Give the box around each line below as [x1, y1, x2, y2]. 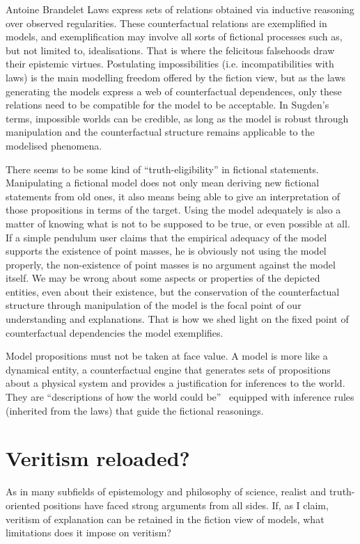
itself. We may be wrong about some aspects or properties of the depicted [6, 271, 320, 285]
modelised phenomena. [6, 138, 102, 152]
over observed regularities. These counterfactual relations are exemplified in [6, 15, 327, 30]
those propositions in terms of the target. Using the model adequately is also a [6, 202, 341, 217]
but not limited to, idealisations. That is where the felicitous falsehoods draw [6, 42, 335, 57]
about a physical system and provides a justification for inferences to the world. [6, 376, 345, 390]
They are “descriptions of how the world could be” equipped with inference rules [6, 390, 354, 404]
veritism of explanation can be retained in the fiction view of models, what [6, 511, 324, 526]
